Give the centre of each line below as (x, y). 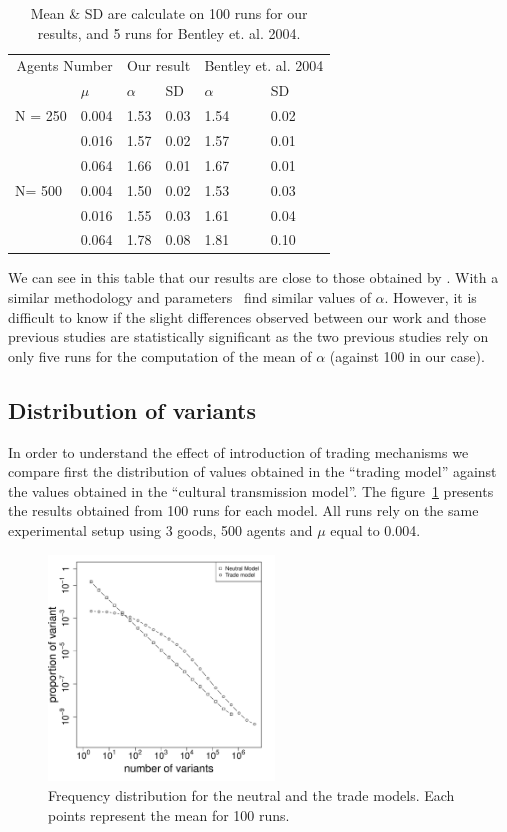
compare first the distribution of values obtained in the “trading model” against (252, 471)
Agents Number (64, 65)
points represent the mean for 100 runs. (169, 814)
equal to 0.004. (375, 529)
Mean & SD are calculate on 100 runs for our (169, 13)
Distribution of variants (132, 409)
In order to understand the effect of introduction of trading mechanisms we (238, 451)
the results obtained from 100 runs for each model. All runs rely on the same (243, 510)
